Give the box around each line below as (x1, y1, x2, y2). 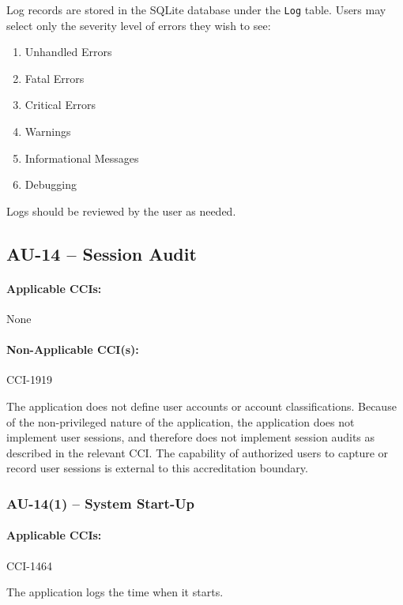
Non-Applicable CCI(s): (6, 341, 139, 358)
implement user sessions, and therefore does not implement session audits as (6, 429, 375, 445)
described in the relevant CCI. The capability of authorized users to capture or (6, 444, 389, 460)
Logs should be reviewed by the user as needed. (6, 202, 236, 219)
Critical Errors (24, 96, 96, 113)
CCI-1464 (6, 557, 52, 573)
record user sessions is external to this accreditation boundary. (6, 460, 308, 476)
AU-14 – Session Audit (6, 241, 197, 265)
